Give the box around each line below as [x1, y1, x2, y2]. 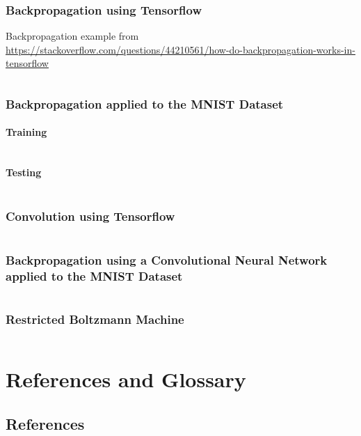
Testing [6, 165, 42, 180]
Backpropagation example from [6, 29, 139, 43]
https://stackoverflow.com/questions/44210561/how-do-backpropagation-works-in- [6, 42, 355, 56]
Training [6, 125, 47, 139]
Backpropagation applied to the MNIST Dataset [6, 95, 284, 112]
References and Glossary [6, 365, 246, 394]
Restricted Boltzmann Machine [6, 310, 184, 327]
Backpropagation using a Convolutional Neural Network [6, 251, 328, 268]
